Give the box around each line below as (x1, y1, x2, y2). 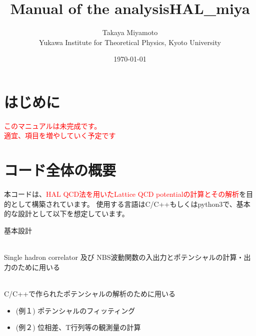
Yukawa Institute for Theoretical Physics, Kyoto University (39, 37, 221, 47)
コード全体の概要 (4, 160, 116, 180)
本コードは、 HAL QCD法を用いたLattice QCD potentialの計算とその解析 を (4, 189, 246, 199)
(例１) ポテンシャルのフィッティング (15, 305, 135, 315)
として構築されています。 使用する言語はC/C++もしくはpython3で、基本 (10, 198, 250, 209)
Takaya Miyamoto (102, 27, 158, 38)
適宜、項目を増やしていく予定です (4, 130, 116, 141)
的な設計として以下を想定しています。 (4, 208, 129, 219)
